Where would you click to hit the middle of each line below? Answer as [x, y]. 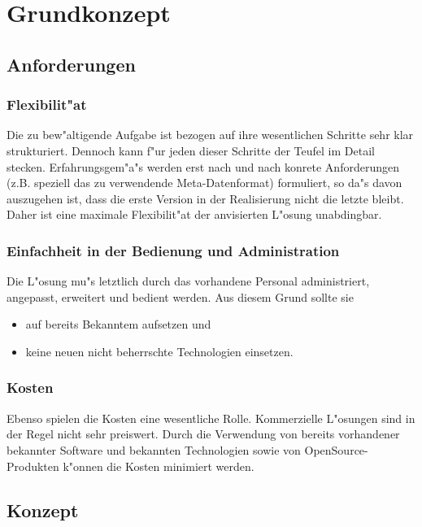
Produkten [33, 466]
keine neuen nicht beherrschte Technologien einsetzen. [159, 351]
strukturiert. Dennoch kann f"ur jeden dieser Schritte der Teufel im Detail [191, 150]
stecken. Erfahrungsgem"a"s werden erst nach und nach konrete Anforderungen [203, 166]
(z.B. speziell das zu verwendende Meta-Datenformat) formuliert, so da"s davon [204, 183]
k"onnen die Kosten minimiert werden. [159, 466]
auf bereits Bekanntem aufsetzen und [118, 324]
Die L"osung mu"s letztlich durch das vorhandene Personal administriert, [188, 281]
